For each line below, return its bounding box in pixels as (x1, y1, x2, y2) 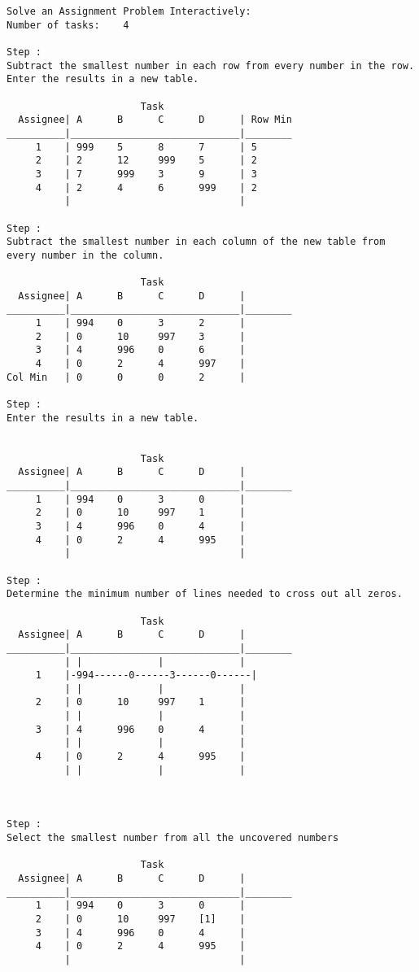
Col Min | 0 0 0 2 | (7, 371, 246, 383)
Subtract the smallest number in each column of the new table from (7, 236, 386, 248)
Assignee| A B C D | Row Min (18, 114, 292, 126)
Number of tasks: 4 (7, 19, 129, 31)
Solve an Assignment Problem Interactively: (7, 6, 251, 17)
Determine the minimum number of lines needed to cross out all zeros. (7, 588, 403, 600)
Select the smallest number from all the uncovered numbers (7, 832, 339, 844)
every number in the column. (7, 249, 164, 261)
